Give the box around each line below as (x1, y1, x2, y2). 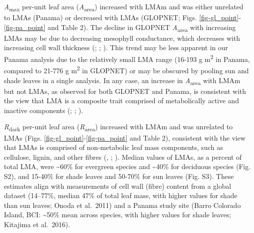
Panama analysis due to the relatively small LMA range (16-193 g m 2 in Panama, (4, 53, 250, 64)
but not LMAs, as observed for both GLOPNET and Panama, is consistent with (4, 86, 246, 96)
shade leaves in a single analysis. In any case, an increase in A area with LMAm (4, 75, 240, 87)
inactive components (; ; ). (4, 105, 84, 115)
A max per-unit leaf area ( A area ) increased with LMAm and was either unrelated (4, 1, 244, 13)
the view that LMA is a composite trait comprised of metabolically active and (4, 95, 239, 106)
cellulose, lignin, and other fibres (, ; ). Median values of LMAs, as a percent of (4, 151, 242, 162)
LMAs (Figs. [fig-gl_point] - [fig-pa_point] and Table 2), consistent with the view (4, 132, 246, 143)
